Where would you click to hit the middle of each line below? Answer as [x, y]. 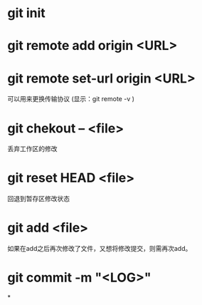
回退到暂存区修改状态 [38, 199]
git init [27, 13]
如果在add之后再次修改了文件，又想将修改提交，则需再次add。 [100, 249]
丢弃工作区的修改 [32, 149]
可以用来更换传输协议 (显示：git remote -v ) [71, 99]
